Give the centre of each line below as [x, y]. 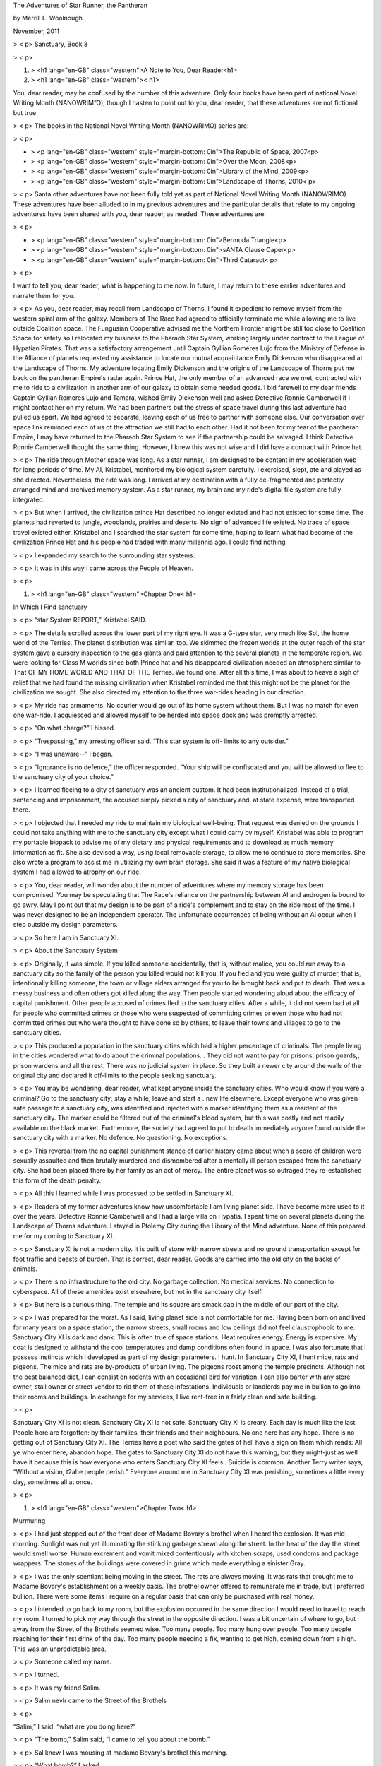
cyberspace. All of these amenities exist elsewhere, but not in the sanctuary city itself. [138, 1291]
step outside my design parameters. [65, 925]
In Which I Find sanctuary [50, 607]
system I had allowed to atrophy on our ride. [77, 872]
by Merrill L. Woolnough [48, 18]
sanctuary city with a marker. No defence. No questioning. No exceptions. [121, 1138]
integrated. [29, 499]
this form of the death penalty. [57, 1180]
